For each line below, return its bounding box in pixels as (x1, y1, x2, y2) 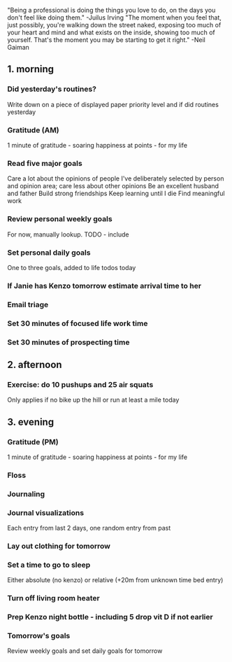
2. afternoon (7, 358, 62, 370)
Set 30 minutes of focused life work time (7, 318, 148, 328)
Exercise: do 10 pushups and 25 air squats (7, 379, 154, 389)
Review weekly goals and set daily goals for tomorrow (7, 647, 163, 655)
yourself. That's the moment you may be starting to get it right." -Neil (7, 36, 206, 44)
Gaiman (7, 43, 30, 51)
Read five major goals (7, 158, 82, 168)
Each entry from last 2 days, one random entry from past (7, 524, 171, 533)
